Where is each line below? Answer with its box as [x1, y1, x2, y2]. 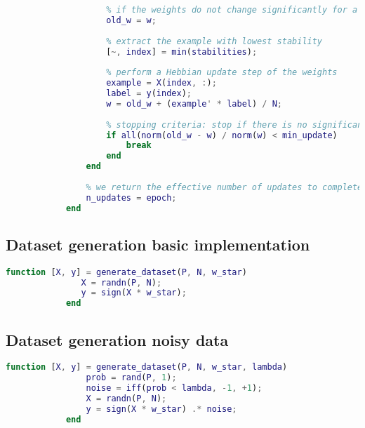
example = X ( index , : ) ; [106, 78, 217, 88]
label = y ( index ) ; [106, 88, 192, 98]
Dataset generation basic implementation [6, 233, 310, 255]
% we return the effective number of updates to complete [86, 182, 363, 192]
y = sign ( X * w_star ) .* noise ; [86, 403, 237, 414]
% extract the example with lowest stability [106, 36, 323, 46]
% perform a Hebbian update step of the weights [106, 67, 338, 78]
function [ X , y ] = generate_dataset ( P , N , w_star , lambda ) [6, 362, 288, 373]
